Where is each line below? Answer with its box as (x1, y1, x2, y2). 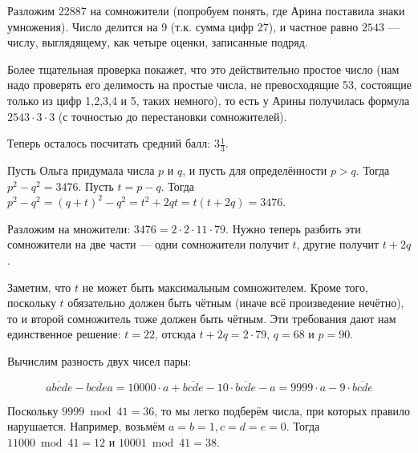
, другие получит (296, 236, 379, 253)
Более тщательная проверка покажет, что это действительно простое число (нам (7, 60, 400, 77)
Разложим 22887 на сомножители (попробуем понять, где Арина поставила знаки (7, 2, 405, 18)
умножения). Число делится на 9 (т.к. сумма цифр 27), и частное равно (7, 18, 359, 34)
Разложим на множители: (7, 220, 131, 237)
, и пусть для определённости (182, 161, 327, 178)
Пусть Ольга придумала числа (7, 161, 155, 178)
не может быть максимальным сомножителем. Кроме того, (82, 278, 368, 295)
